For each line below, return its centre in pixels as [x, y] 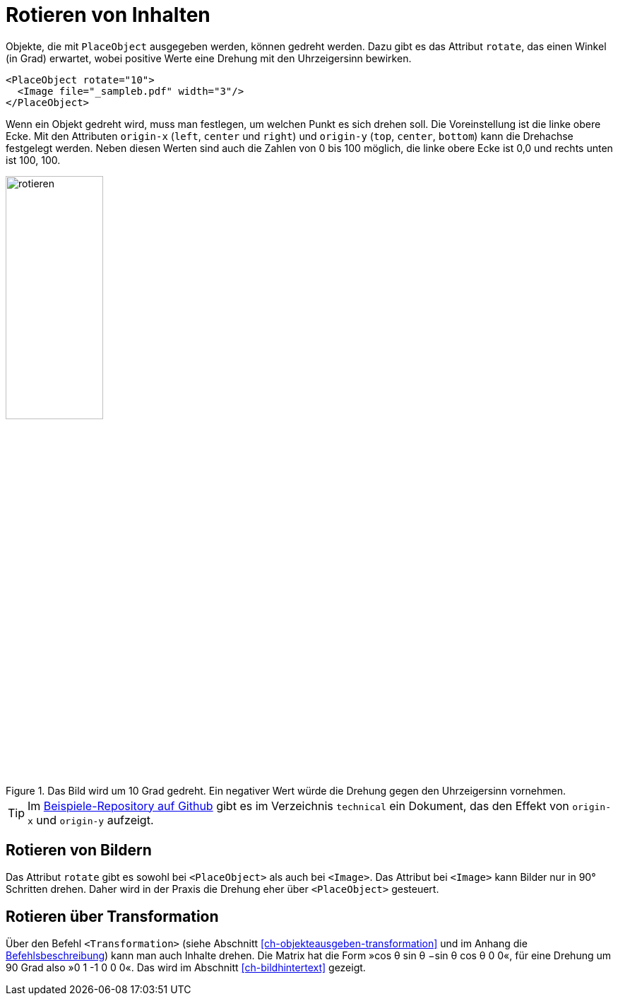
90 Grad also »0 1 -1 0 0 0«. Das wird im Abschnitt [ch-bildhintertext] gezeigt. [186, 968]
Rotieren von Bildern [79, 850]
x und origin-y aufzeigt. [91, 820]
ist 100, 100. [33, 160]
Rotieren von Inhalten [108, 15]
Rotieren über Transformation [112, 916]
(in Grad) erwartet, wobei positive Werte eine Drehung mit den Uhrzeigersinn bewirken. [209, 58]
